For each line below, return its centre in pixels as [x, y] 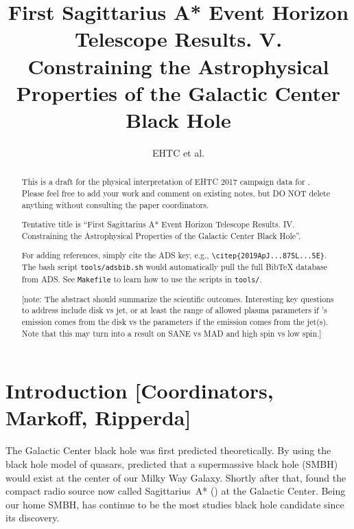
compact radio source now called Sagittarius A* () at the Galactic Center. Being [176, 491]
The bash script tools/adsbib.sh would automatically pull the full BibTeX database [174, 267]
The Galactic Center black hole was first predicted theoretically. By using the [168, 450]
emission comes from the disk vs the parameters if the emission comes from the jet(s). [175, 321]
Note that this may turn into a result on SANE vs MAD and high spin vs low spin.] [172, 333]
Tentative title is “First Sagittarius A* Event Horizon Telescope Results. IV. [158, 224]
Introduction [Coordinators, [140, 391]
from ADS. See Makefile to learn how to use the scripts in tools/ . [142, 279]
